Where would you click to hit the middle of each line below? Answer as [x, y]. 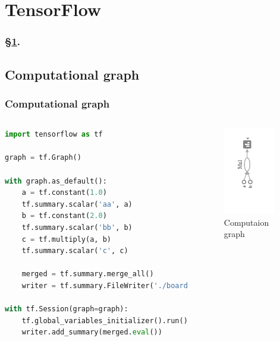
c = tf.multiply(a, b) [66, 239]
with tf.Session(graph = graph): [67, 309]
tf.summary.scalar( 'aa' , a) [77, 204]
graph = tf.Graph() [43, 158]
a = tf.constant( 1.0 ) [64, 193]
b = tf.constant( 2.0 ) [64, 216]
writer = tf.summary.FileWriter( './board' [107, 285]
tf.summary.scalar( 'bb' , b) [77, 227]
